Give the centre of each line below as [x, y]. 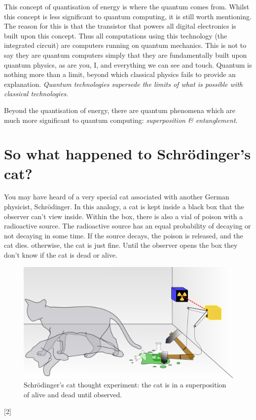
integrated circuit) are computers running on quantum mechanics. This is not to [125, 45]
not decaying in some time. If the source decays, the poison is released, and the [124, 235]
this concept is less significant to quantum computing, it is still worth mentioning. [128, 16]
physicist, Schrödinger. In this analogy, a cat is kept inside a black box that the [124, 207]
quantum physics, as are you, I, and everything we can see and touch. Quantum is [128, 64]
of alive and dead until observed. [73, 395]
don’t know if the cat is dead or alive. [61, 255]
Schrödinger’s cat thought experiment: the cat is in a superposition [125, 385]
